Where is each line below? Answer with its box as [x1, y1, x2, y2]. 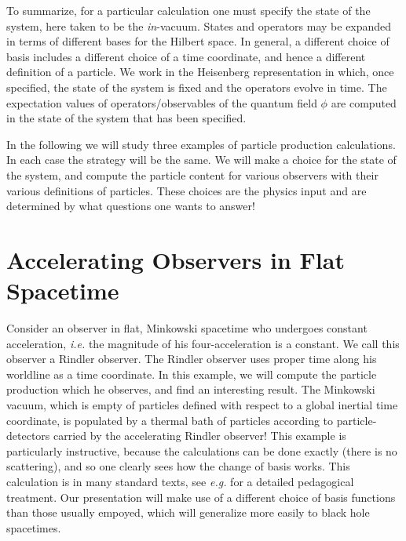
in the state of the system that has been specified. [6, 110, 247, 126]
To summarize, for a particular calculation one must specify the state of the [6, 2, 371, 18]
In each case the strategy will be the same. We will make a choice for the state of [6, 151, 397, 168]
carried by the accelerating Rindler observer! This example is [53, 427, 346, 444]
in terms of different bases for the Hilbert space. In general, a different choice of [6, 33, 390, 49]
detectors [6, 427, 50, 444]
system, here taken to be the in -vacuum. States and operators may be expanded [6, 17, 392, 34]
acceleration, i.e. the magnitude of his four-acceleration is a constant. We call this [6, 335, 400, 351]
